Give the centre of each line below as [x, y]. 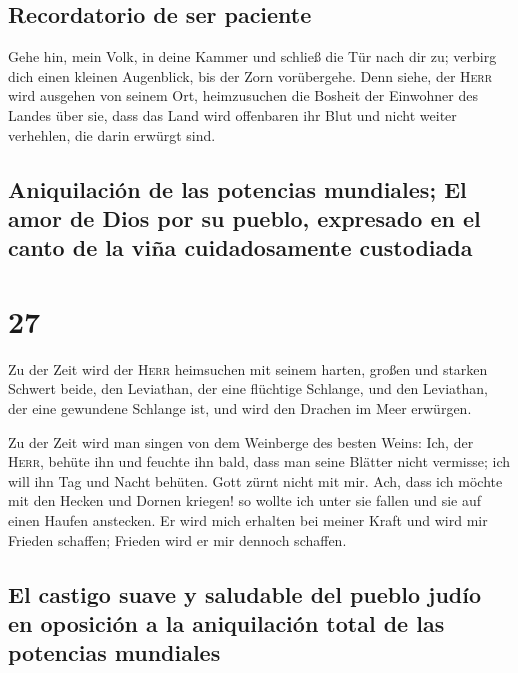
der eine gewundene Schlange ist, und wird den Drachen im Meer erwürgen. [240, 408]
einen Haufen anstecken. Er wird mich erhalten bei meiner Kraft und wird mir [248, 520]
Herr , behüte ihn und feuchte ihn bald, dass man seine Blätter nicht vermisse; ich [259, 461]
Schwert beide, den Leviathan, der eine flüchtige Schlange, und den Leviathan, [248, 388]
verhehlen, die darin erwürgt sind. [112, 134]
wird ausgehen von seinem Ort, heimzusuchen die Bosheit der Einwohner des [243, 95]
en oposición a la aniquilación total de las [226, 622]
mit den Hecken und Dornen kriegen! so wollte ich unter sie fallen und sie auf [245, 500]
